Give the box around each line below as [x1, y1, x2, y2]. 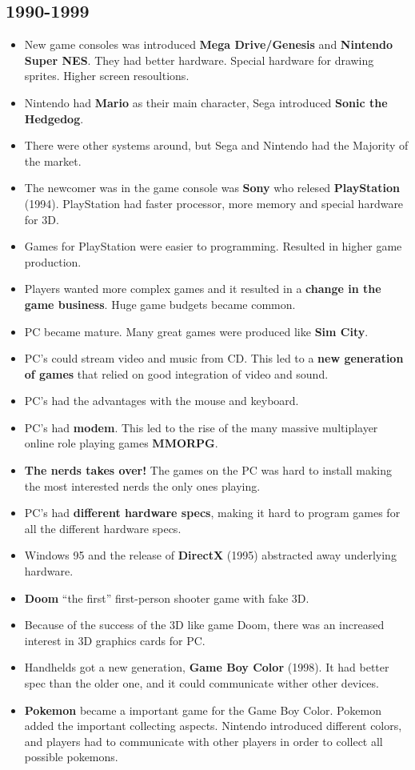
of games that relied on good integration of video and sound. [24, 365, 329, 382]
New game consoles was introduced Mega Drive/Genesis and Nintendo [24, 36, 393, 53]
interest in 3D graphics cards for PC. [24, 632, 206, 648]
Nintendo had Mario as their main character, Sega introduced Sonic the [24, 94, 388, 110]
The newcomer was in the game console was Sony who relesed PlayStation [24, 179, 400, 196]
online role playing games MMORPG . [24, 435, 218, 451]
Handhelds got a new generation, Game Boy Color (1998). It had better [24, 659, 389, 676]
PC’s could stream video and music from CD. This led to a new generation [24, 350, 404, 367]
